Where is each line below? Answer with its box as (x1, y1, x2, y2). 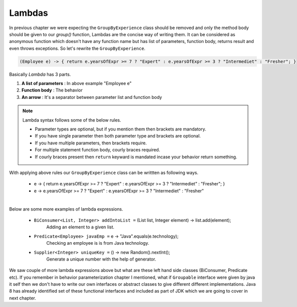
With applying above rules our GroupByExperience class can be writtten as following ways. (9, 170, 198, 175)
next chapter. (9, 295, 37, 301)
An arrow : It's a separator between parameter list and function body (21, 94, 162, 100)
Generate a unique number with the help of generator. (46, 256, 156, 262)
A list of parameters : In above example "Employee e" (21, 81, 132, 87)
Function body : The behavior (21, 87, 83, 93)
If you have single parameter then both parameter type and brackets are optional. (35, 133, 201, 139)
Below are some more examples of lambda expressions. (9, 206, 123, 212)
